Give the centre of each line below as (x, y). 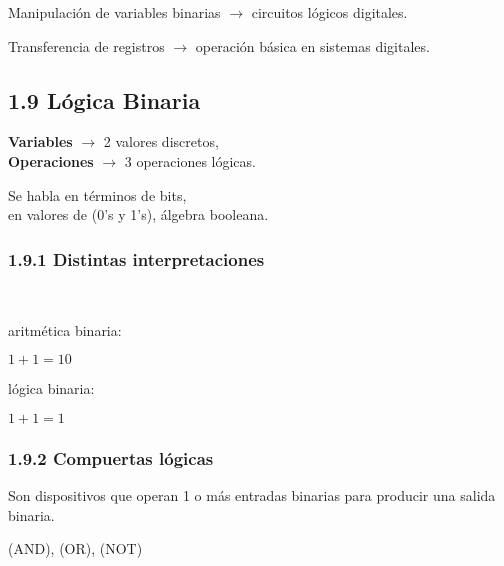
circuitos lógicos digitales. (329, 12)
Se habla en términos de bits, (97, 194)
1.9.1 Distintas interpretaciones (136, 258)
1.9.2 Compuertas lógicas (111, 457)
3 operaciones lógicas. (190, 160)
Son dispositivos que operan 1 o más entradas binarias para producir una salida (252, 494)
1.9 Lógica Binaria (104, 99)
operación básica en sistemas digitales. (312, 45)
